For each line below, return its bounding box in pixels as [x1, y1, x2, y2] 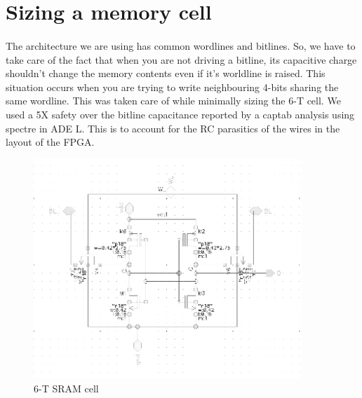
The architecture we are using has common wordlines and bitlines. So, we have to [6, 38, 356, 53]
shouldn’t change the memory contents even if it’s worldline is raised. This [6, 66, 326, 81]
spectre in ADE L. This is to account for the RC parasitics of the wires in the [6, 121, 340, 135]
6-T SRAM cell [34, 380, 99, 395]
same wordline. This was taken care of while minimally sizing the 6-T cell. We [6, 93, 341, 108]
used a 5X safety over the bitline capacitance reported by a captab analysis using [6, 107, 355, 121]
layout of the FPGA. [6, 135, 95, 149]
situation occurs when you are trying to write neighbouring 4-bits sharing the [6, 79, 339, 94]
